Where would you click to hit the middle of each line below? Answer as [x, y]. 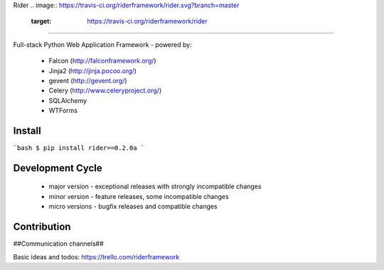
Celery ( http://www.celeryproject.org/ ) [105, 91]
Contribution [42, 227]
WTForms [63, 111]
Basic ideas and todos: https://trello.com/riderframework [96, 256]
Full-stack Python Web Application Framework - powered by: [102, 44]
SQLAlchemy [68, 100]
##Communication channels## [58, 244]
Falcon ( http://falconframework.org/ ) [102, 61]
